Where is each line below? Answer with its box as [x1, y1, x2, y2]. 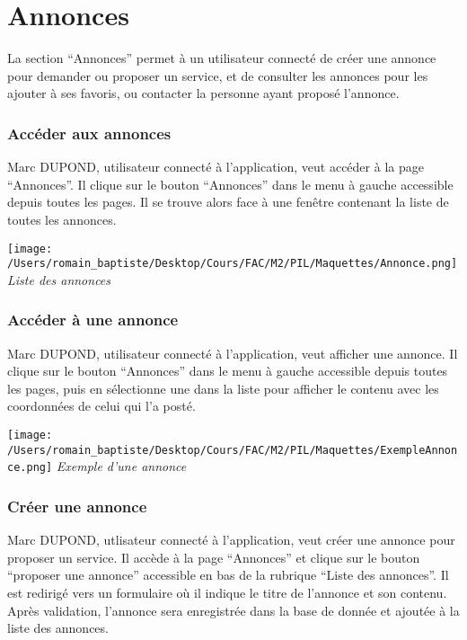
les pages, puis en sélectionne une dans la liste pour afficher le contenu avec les [7, 378, 439, 397]
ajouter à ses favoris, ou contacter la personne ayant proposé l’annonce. [7, 84, 400, 102]
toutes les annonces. [7, 209, 117, 228]
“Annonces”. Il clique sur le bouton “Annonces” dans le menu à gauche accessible [7, 174, 454, 193]
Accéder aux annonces [7, 121, 172, 144]
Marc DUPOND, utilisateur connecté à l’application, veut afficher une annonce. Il [7, 343, 458, 362]
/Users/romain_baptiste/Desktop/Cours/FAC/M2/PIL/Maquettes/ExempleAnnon [7, 443, 458, 457]
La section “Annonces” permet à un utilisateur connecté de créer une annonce [7, 49, 436, 67]
